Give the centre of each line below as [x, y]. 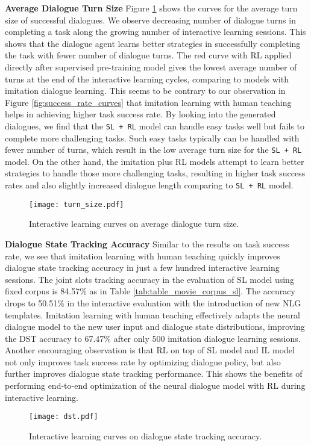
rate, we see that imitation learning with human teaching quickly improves [143, 256]
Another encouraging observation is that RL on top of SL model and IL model [150, 350]
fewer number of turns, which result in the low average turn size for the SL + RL [153, 150]
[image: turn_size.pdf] [77, 204]
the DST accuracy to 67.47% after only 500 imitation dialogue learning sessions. [153, 338]
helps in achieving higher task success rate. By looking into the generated [140, 114]
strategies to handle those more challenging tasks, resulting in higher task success [155, 173]
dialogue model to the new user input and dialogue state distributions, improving [155, 327]
